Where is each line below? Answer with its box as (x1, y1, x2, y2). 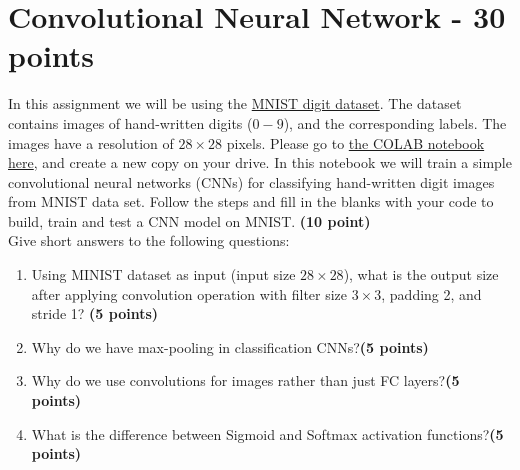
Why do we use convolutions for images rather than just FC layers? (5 (31, 370, 460, 391)
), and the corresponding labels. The (283, 112, 507, 133)
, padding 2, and (381, 283, 482, 304)
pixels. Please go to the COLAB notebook (226, 132, 485, 153)
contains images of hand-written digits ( (8, 112, 253, 133)
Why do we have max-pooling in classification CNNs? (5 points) (31, 336, 429, 357)
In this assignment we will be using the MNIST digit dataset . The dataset (8, 93, 462, 114)
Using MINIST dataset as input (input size (31, 264, 296, 285)
